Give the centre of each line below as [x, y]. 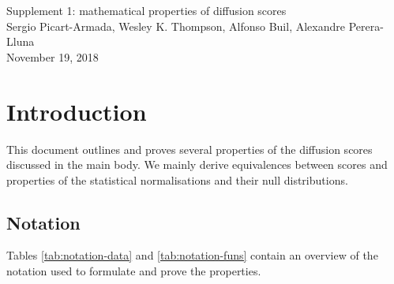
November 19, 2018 [53, 56]
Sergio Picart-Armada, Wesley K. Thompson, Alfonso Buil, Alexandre [176, 26]
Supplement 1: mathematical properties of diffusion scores [146, 10]
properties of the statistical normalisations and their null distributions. [177, 179]
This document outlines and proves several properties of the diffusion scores [189, 149]
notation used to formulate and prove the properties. [134, 271]
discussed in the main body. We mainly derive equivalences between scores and [197, 164]
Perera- [366, 26]
